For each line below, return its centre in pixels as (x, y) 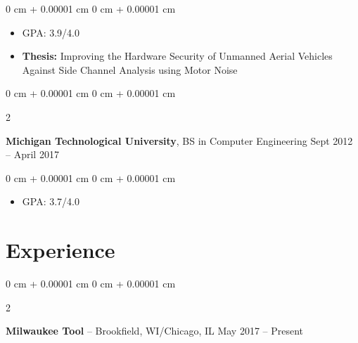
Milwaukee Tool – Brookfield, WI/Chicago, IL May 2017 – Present (155, 331)
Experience (60, 250)
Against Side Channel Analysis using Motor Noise (130, 69)
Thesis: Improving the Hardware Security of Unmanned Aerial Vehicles (177, 56)
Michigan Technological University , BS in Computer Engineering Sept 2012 (179, 140)
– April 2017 (32, 154)
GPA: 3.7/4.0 (51, 201)
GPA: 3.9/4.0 (51, 32)
